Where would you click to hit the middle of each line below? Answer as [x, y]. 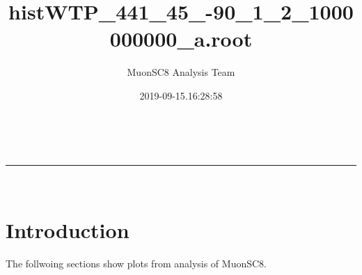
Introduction [68, 229]
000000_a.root [181, 39]
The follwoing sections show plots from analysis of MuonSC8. [136, 263]
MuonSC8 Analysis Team [181, 72]
